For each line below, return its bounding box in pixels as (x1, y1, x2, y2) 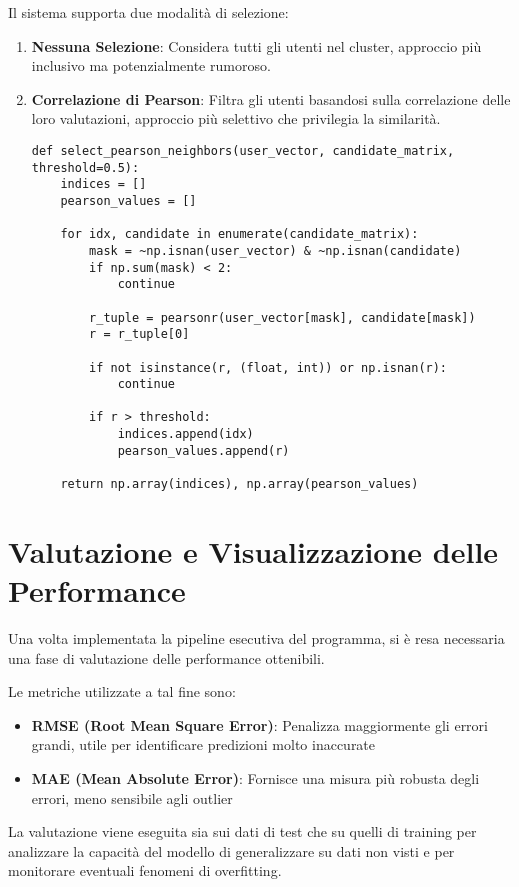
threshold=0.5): (31, 160, 140, 175)
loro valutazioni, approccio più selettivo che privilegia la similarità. (31, 108, 441, 129)
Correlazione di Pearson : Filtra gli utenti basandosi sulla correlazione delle (31, 88, 511, 109)
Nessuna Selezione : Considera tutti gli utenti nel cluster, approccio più (31, 35, 482, 56)
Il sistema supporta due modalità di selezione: (8, 2, 289, 22)
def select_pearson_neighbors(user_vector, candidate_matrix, (31, 143, 455, 158)
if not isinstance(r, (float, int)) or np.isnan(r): (89, 360, 448, 375)
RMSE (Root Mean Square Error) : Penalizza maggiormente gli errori (31, 714, 488, 735)
